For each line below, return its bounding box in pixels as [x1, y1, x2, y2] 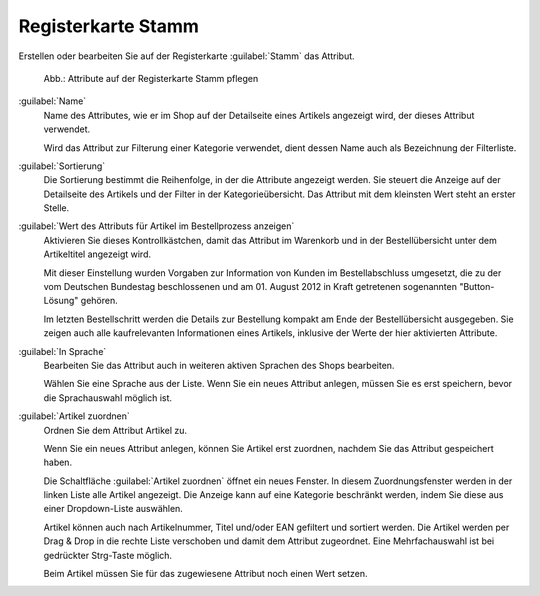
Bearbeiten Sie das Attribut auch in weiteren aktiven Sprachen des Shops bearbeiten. [43, 359, 395, 371]
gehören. [80, 295, 119, 307]
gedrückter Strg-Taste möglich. [43, 549, 173, 561]
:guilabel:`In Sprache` [18, 345, 107, 357]
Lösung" [43, 295, 79, 307]
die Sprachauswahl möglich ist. [43, 391, 173, 404]
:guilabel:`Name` [18, 95, 87, 107]
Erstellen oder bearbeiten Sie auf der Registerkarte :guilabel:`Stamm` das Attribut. [18, 50, 355, 62]
